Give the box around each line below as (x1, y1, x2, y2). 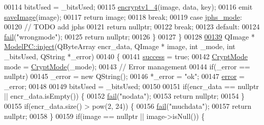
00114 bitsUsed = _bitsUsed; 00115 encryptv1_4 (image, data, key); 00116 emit (4, 2, 253, 12)
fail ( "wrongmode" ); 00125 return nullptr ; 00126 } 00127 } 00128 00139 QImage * (4, 31, 255, 41)
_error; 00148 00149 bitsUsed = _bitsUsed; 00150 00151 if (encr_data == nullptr (4, 80, 259, 91)
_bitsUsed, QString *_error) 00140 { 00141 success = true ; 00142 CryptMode (4, 51, 248, 61)
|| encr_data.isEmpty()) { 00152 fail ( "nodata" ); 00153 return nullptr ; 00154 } (4, 91, 245, 101)
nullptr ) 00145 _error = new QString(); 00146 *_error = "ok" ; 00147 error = (4, 71, 245, 81)
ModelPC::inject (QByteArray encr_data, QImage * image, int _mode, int (4, 41, 236, 52)
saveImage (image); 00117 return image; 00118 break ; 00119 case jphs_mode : (4, 11, 242, 22)
